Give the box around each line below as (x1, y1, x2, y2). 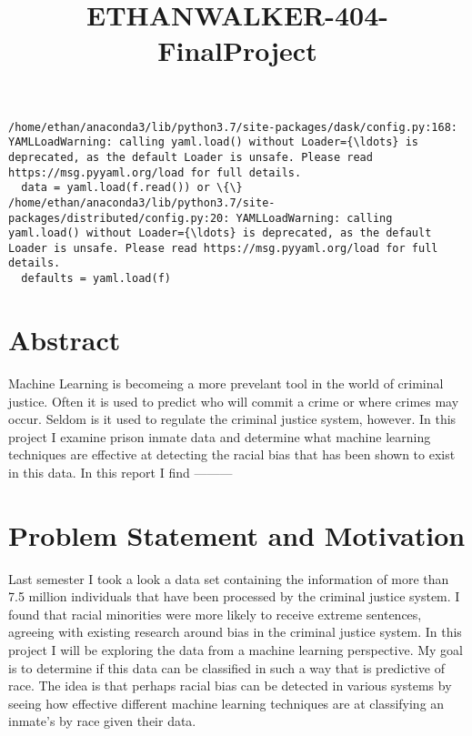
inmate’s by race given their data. (8, 711, 196, 731)
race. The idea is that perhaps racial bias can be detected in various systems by (8, 676, 452, 695)
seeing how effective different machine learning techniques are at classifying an (8, 693, 445, 712)
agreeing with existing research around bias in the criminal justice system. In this (8, 622, 462, 641)
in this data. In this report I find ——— (8, 462, 233, 481)
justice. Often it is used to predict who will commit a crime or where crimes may (8, 391, 459, 410)
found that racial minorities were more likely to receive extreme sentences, (8, 604, 422, 623)
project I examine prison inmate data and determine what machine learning (8, 427, 431, 446)
